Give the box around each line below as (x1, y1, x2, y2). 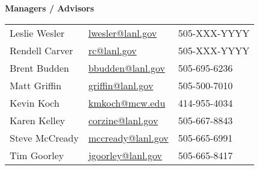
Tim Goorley (10, 148, 64, 162)
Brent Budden (10, 60, 69, 75)
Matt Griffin (10, 78, 61, 92)
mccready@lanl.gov (88, 130, 169, 145)
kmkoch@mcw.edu (88, 95, 166, 110)
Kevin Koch (10, 95, 60, 110)
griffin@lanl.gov (88, 78, 154, 92)
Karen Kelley (10, 113, 66, 127)
